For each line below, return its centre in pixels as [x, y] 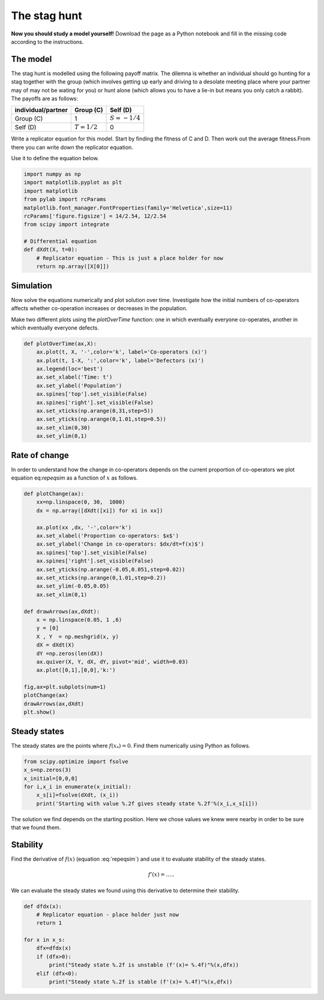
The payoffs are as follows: [44, 98]
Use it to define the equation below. [55, 158]
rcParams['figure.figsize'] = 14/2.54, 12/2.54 [95, 216]
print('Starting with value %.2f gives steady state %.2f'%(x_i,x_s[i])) [147, 803]
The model [31, 59]
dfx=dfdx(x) [54, 948]
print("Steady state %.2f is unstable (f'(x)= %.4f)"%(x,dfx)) [144, 965]
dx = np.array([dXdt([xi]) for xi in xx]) [100, 511]
